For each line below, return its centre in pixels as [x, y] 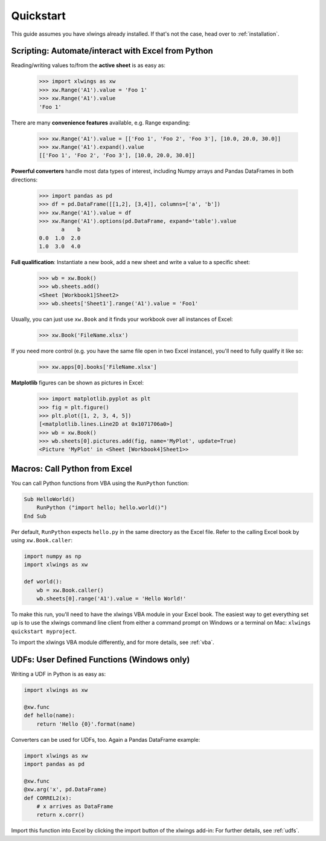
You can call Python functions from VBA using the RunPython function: [100, 483]
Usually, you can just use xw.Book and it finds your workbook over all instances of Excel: [122, 319]
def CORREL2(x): [48, 798]
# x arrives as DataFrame [75, 806]
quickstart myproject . [44, 631]
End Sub [35, 516]
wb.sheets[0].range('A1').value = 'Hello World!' [111, 599]
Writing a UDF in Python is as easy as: [59, 674]
